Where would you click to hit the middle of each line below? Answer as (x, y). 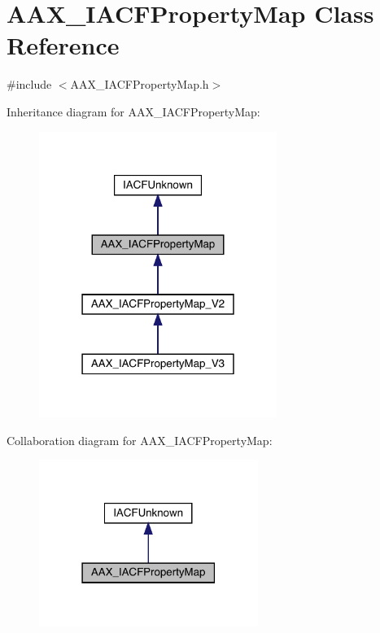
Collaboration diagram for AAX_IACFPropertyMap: (140, 440)
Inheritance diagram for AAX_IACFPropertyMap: (133, 111)
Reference (63, 45)
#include (29, 84)
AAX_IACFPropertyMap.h (140, 84)
